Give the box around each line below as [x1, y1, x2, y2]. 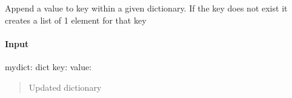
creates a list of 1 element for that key [5, 13, 147, 26]
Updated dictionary [28, 80, 102, 93]
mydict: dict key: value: [5, 60, 92, 73]
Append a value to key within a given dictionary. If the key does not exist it [5, 2, 288, 14]
